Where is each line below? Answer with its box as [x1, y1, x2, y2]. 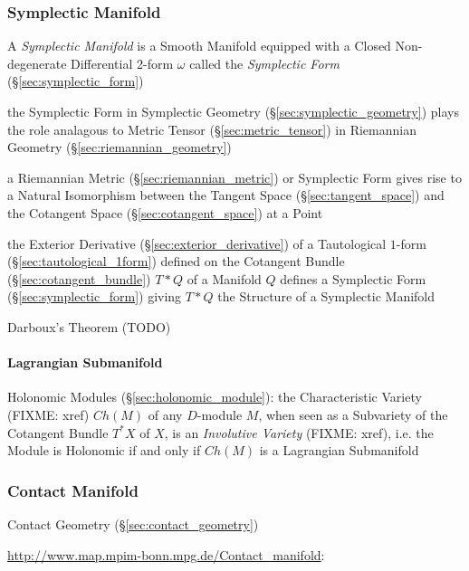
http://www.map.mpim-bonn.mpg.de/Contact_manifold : [7, 545, 325, 564]
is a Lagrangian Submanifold [259, 441, 419, 460]
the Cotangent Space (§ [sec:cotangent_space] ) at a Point [7, 203, 323, 222]
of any [148, 404, 183, 423]
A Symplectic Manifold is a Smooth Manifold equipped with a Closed [7, 36, 391, 55]
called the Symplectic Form [189, 53, 340, 72]
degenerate [7, 53, 67, 72]
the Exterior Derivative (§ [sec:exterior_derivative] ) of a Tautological [7, 233, 387, 252]
